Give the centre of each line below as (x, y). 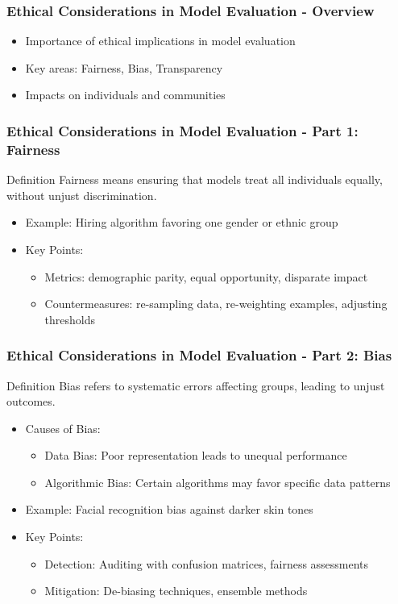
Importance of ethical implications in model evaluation (160, 41)
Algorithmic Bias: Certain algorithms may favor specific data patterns (218, 482)
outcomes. (31, 401)
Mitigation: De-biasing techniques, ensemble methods (176, 591)
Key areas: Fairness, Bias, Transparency (124, 67)
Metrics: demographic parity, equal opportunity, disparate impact (206, 276)
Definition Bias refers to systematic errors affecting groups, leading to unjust (196, 385)
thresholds (70, 319)
